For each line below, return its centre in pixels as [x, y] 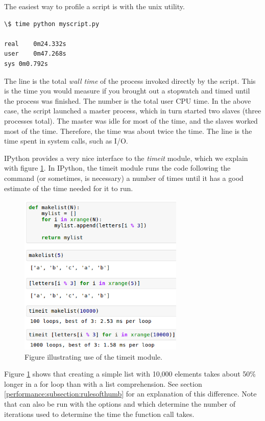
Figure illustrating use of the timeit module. [93, 356]
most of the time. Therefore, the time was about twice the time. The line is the [128, 131]
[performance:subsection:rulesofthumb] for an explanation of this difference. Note [130, 394]
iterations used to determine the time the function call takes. [99, 414]
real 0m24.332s [35, 44]
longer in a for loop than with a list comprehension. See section [103, 383]
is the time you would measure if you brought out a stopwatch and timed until [127, 91]
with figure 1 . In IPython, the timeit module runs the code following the [117, 168]
